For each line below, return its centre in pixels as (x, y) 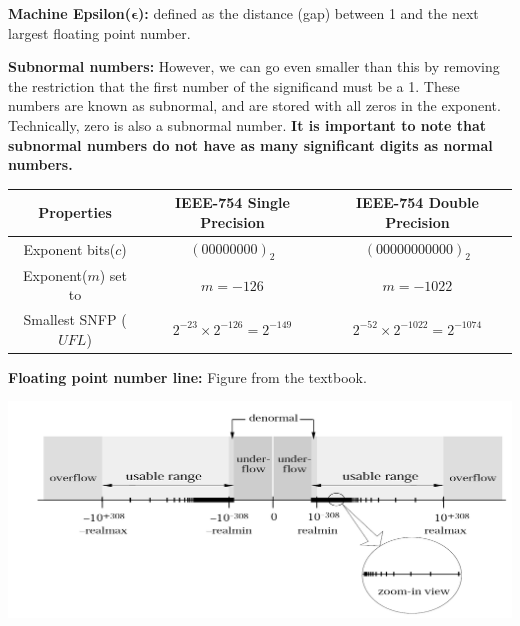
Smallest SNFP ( (75, 319)
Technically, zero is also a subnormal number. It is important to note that (247, 124)
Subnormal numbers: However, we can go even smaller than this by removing (254, 66)
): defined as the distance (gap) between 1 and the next (308, 13)
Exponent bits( (69, 248)
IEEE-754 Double (417, 202)
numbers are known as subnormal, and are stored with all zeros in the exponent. (254, 105)
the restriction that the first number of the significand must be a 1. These (234, 85)
